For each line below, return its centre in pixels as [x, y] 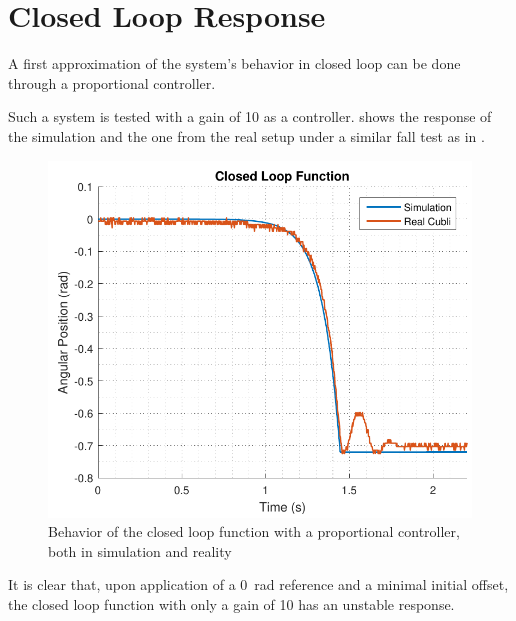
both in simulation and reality [140, 550]
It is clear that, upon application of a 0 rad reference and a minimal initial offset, [258, 584]
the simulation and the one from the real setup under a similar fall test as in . [246, 135]
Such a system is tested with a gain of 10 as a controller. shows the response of [250, 116]
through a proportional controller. [112, 82]
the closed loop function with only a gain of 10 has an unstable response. [231, 604]
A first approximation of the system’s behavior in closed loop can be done [234, 63]
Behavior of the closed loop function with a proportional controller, [254, 531]
